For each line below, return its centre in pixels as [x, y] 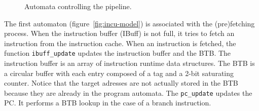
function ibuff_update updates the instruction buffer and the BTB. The [118, 53]
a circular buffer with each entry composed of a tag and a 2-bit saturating [119, 73]
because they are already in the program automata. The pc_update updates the [128, 92]
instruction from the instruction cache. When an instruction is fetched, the [120, 43]
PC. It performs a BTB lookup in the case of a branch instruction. [108, 103]
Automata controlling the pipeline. [78, 6]
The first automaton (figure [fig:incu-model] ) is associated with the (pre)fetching [129, 23]
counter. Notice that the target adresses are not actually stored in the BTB [121, 83]
